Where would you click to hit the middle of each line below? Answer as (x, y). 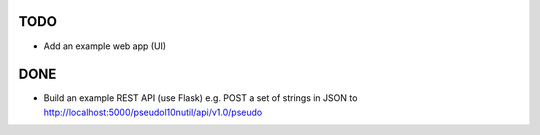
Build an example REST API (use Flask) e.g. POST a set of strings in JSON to (200, 98)
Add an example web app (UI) (105, 46)
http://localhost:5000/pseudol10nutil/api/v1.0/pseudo (153, 112)
